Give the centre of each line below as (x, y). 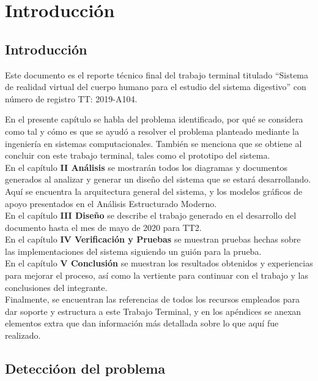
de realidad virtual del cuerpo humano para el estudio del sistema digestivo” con (156, 87)
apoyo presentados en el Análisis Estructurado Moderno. (111, 203)
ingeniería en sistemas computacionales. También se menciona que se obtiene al (153, 143)
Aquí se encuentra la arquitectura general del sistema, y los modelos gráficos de (154, 191)
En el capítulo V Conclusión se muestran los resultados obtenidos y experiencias (159, 263)
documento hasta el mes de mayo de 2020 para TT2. (103, 227)
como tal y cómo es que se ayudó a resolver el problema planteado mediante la (152, 131)
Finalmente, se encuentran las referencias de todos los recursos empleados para (153, 299)
